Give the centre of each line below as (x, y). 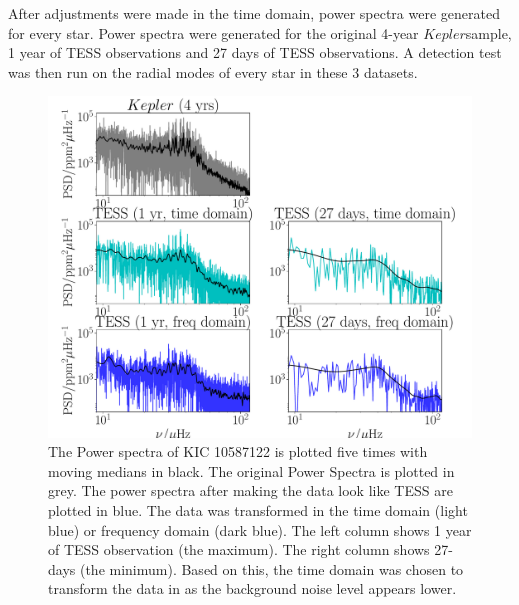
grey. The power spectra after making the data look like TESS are (250, 490)
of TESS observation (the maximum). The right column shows (239, 549)
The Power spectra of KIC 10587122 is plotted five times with (238, 451)
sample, (488, 32)
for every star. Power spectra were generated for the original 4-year (213, 32)
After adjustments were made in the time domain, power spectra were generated (254, 13)
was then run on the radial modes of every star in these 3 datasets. (213, 71)
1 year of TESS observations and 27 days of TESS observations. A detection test (255, 52)
